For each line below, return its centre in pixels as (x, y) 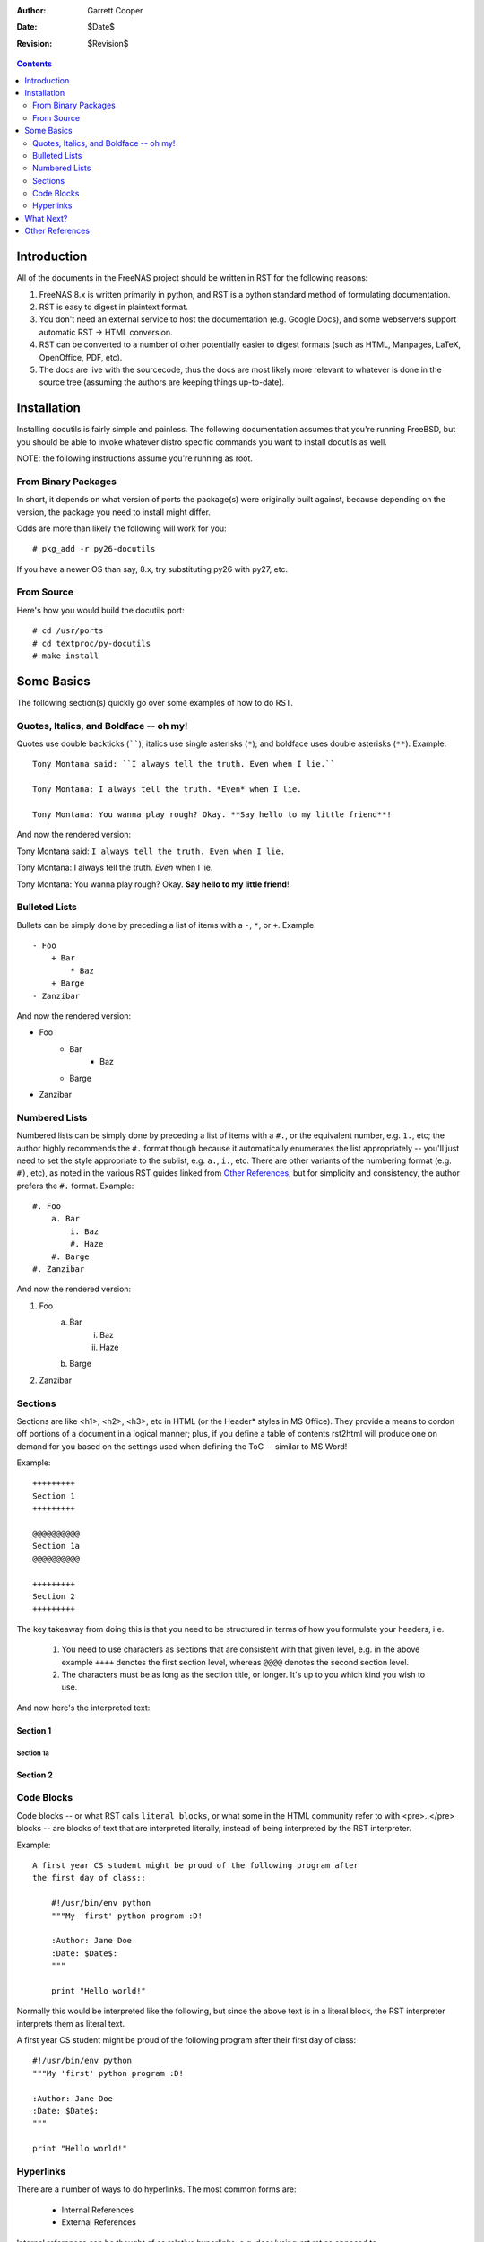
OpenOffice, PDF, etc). (81, 357)
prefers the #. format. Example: (75, 1186)
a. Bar (65, 1219)
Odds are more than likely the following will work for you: (122, 528)
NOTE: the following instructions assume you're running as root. (134, 458)
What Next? (46, 218)
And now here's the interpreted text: (83, 1708)
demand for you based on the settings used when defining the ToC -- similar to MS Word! (182, 1446)
